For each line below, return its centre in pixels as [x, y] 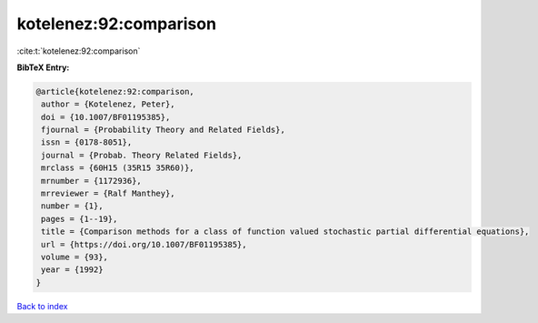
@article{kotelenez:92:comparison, [115, 91]
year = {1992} [72, 270]
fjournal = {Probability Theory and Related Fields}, [163, 130]
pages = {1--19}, [80, 219]
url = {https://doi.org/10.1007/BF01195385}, [144, 244]
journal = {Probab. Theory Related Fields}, [142, 155]
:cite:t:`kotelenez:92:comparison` [79, 51]
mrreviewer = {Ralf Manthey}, [109, 194]
